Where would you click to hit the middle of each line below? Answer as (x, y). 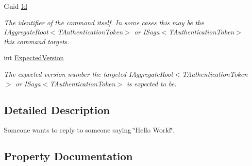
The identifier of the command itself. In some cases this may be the (104, 22)
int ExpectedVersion (34, 58)
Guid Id (16, 6)
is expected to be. (151, 83)
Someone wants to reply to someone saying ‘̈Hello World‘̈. (89, 130)
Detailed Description (57, 109)
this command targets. (37, 41)
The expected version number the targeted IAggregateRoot (89, 74)
